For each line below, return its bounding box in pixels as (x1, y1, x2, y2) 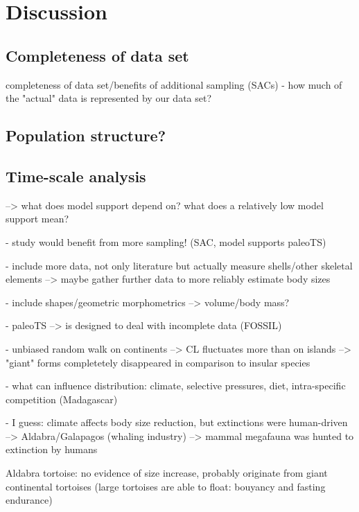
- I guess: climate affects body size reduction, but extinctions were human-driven (6, 415, 348, 430)
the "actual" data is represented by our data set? (6, 91, 212, 105)
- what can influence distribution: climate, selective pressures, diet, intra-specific (6, 378, 346, 393)
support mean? (6, 211, 69, 226)
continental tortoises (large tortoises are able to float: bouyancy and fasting (6, 479, 326, 493)
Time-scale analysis (6, 165, 146, 186)
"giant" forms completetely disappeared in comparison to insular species (6, 355, 310, 369)
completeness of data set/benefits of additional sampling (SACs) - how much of (6, 77, 342, 91)
